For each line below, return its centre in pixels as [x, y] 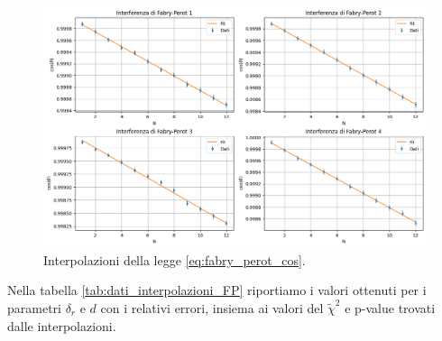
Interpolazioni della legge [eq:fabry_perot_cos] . [175, 259]
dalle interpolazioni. [62, 325]
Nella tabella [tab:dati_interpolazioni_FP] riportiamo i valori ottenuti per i [217, 290]
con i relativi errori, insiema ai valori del [212, 308]
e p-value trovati [390, 308]
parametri [34, 308]
